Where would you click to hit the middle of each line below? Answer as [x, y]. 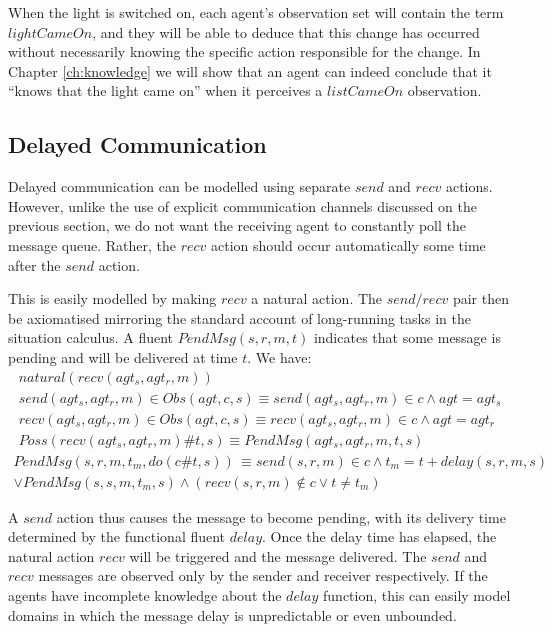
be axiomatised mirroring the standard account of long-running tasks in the [239, 317]
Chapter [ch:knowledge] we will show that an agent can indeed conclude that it [250, 70]
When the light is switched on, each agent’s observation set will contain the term [256, 12]
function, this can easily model [417, 595]
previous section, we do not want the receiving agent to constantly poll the [237, 225]
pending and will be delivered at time [123, 356]
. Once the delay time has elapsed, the [379, 536]
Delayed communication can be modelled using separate [179, 186]
